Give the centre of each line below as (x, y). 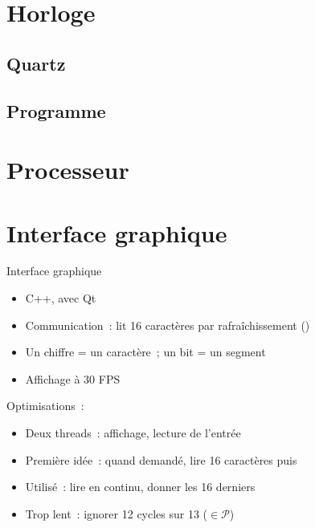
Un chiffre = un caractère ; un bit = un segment (145, 352)
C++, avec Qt (61, 298)
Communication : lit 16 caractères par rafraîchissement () (168, 325)
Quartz (36, 63)
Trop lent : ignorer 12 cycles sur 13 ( (117, 513)
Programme (56, 110)
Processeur (68, 170)
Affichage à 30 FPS (73, 378)
